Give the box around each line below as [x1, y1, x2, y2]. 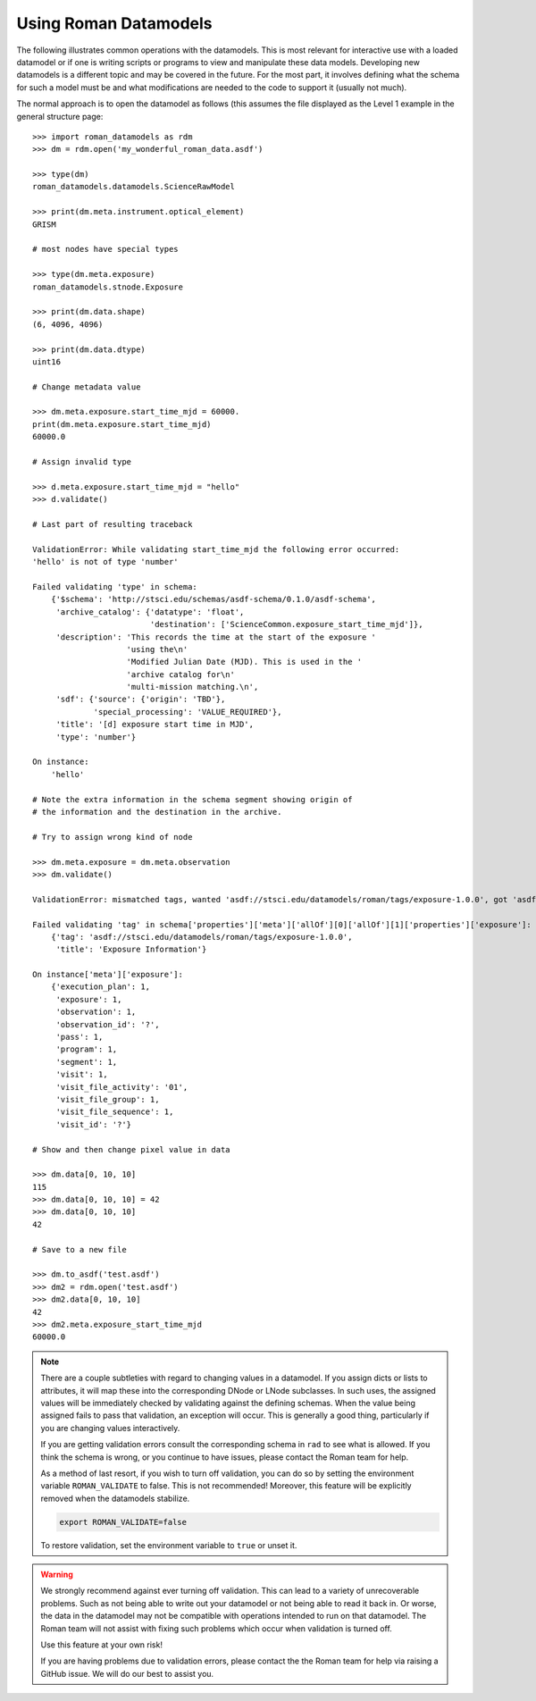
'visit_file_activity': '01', [55, 1082, 188, 1092]
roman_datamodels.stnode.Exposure [32, 281, 183, 292]
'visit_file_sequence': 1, [55, 1107, 174, 1117]
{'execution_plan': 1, [50, 982, 151, 992]
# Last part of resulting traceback [32, 519, 193, 529]
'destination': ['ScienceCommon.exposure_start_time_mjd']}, [149, 619, 423, 630]
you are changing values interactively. [40, 1422, 180, 1433]
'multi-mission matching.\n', [126, 682, 259, 692]
